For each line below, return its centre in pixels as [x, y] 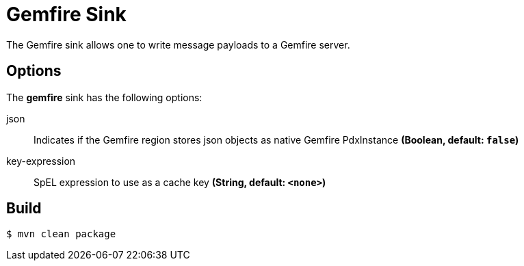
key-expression [41, 161]
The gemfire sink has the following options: [104, 97]
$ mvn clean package [61, 234]
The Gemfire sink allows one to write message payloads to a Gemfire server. [178, 44]
